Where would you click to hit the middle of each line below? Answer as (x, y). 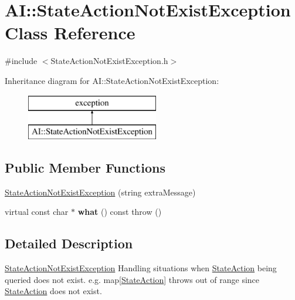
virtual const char (37, 212)
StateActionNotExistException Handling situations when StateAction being (141, 268)
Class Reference (70, 33)
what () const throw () (120, 212)
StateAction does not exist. (53, 291)
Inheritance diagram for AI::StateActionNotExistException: (112, 80)
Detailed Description (69, 243)
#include (21, 61)
